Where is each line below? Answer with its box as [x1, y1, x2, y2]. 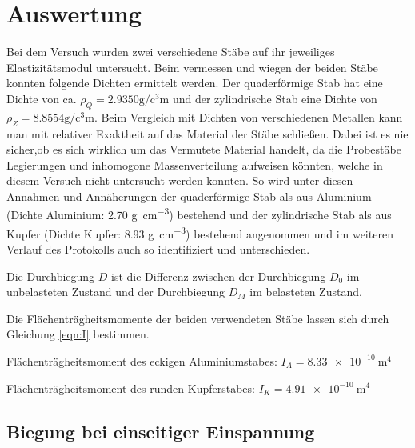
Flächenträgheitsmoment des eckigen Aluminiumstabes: [6, 352, 277, 369]
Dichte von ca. [6, 90, 77, 106]
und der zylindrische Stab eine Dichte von [172, 90, 377, 106]
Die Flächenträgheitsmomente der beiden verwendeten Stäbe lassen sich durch [6, 310, 389, 326]
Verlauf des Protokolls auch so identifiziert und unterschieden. [6, 240, 310, 257]
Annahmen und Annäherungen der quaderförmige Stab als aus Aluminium [6, 187, 372, 204]
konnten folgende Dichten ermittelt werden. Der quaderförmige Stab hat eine [6, 74, 383, 91]
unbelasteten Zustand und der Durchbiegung [6, 283, 225, 300]
